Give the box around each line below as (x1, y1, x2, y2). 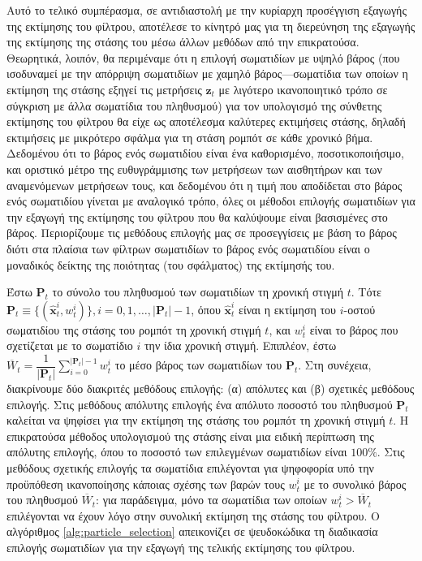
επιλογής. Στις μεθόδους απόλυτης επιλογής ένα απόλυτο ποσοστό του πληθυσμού (6, 395, 393, 412)
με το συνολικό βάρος (304, 475, 407, 492)
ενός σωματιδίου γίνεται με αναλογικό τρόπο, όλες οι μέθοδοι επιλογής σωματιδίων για (6, 192, 416, 209)
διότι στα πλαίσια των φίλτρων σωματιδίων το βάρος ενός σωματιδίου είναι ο (6, 240, 370, 257)
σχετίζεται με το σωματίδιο (6, 337, 133, 354)
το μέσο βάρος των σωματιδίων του (114, 356, 282, 373)
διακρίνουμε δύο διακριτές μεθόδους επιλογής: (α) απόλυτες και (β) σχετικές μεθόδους (6, 379, 415, 396)
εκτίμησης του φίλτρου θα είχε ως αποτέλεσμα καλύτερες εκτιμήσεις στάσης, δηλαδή (6, 113, 406, 130)
